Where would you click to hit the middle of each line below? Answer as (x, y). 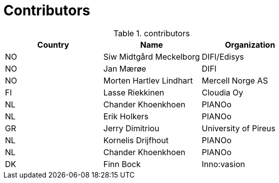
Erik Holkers (126, 116)
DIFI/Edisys (223, 56)
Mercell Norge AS (235, 80)
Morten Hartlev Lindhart (148, 80)
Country (53, 45)
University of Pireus (239, 128)
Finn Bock (122, 164)
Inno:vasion (223, 164)
